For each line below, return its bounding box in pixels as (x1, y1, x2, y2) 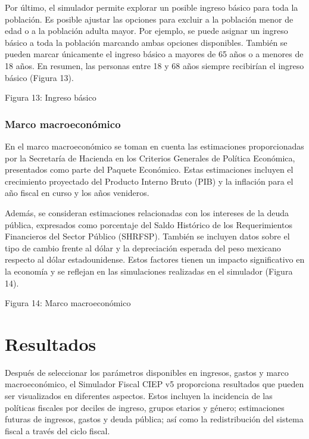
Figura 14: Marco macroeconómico (5, 297, 131, 309)
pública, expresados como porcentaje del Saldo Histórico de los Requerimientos (5, 218, 292, 231)
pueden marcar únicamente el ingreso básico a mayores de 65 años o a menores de (5, 48, 304, 60)
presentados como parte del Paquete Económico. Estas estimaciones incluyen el (5, 163, 294, 176)
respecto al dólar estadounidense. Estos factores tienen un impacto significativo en (5, 253, 305, 266)
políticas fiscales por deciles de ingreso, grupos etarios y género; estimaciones (5, 401, 285, 413)
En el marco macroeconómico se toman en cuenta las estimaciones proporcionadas (5, 139, 304, 152)
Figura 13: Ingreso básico (5, 91, 96, 104)
